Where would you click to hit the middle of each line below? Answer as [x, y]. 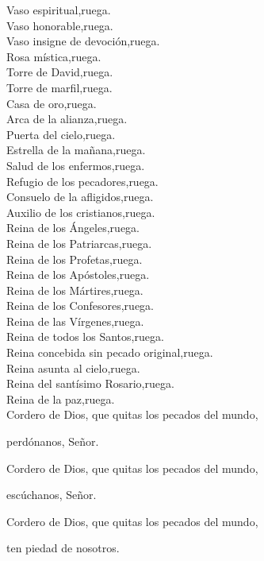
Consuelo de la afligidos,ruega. [80, 197]
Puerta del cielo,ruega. [61, 134]
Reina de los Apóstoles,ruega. [78, 275]
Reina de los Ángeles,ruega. [73, 228]
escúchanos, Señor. [52, 495]
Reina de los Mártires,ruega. [75, 290]
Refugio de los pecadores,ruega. [82, 181]
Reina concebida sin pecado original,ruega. [110, 352]
